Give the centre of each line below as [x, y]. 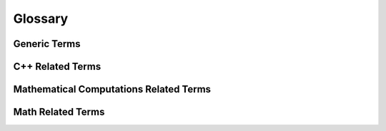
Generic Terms [47, 44]
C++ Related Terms [57, 67]
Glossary [41, 19]
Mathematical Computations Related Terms [112, 89]
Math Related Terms [59, 112]
